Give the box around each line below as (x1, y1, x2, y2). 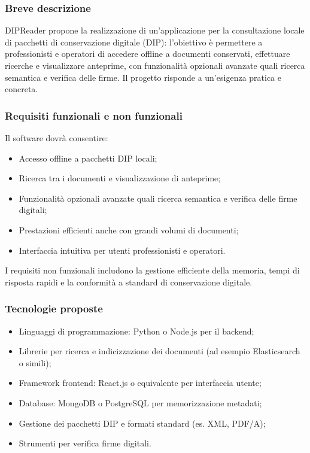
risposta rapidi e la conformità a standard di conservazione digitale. (5, 275, 253, 288)
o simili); (19, 356, 51, 369)
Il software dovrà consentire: (5, 132, 108, 144)
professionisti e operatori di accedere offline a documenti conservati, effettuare (5, 47, 290, 60)
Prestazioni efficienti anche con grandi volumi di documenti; (19, 223, 239, 236)
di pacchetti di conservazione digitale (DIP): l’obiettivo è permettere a (5, 35, 263, 48)
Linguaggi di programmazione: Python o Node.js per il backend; (19, 324, 254, 337)
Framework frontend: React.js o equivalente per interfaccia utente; (19, 376, 262, 389)
